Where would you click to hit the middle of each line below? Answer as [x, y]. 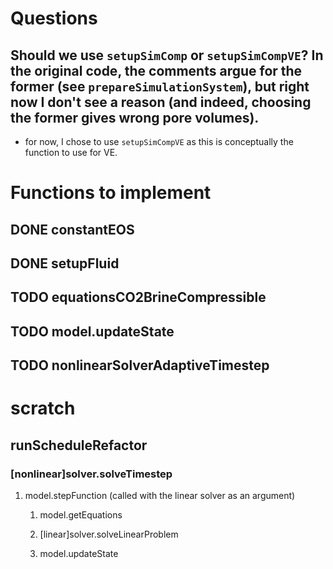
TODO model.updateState [92, 331]
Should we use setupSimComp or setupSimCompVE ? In [167, 55]
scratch [43, 408]
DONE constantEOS [72, 229]
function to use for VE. [71, 152]
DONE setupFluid [65, 263]
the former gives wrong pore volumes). [135, 117]
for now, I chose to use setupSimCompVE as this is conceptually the [159, 141]
